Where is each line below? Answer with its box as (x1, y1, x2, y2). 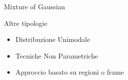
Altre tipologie (4, 18, 47, 28)
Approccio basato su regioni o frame (15, 67, 124, 77)
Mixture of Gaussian (4, 1, 65, 11)
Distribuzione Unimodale (15, 34, 90, 44)
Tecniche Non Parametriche (15, 50, 98, 60)
